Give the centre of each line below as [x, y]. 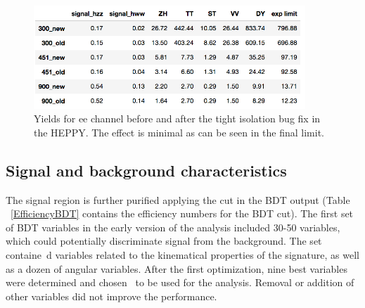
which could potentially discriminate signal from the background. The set [164, 241]
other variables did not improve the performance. [111, 296]
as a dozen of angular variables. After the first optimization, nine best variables [177, 268]
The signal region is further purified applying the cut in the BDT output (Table [178, 199]
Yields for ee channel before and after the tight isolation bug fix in [177, 118]
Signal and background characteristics [146, 170]
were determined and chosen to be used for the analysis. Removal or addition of [180, 282]
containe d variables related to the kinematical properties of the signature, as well [182, 255]
